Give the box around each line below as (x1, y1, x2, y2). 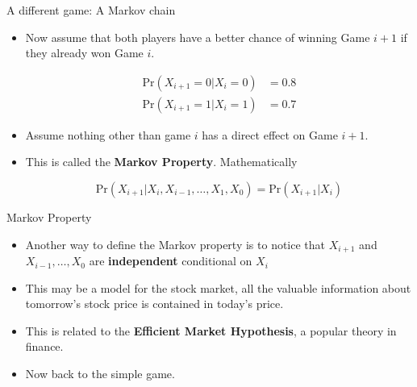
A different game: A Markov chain (6, 2, 176, 18)
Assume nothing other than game (25, 126, 191, 143)
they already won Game (25, 44, 144, 61)
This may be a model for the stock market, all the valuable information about (25, 279, 411, 296)
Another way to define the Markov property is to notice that (25, 235, 326, 252)
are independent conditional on (89, 252, 252, 269)
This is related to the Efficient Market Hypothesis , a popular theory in (25, 322, 397, 339)
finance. (25, 338, 64, 355)
